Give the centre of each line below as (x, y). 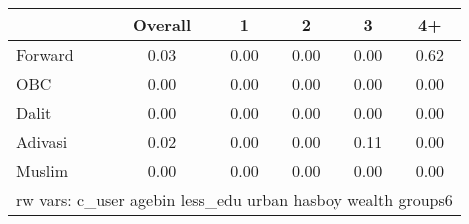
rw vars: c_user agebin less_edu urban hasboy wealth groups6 (234, 199)
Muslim (42, 170)
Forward (45, 54)
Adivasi (42, 141)
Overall (162, 24)
